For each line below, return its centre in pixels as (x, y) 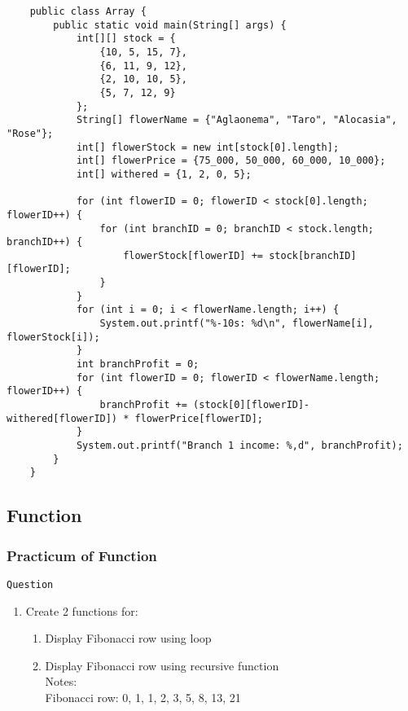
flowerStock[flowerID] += (193, 255)
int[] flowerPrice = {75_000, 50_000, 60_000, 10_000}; (231, 161)
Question (30, 584)
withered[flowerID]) (62, 418)
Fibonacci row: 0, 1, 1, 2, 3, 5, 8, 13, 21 (143, 697)
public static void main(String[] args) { (170, 25)
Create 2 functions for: (82, 610)
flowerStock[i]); (53, 337)
